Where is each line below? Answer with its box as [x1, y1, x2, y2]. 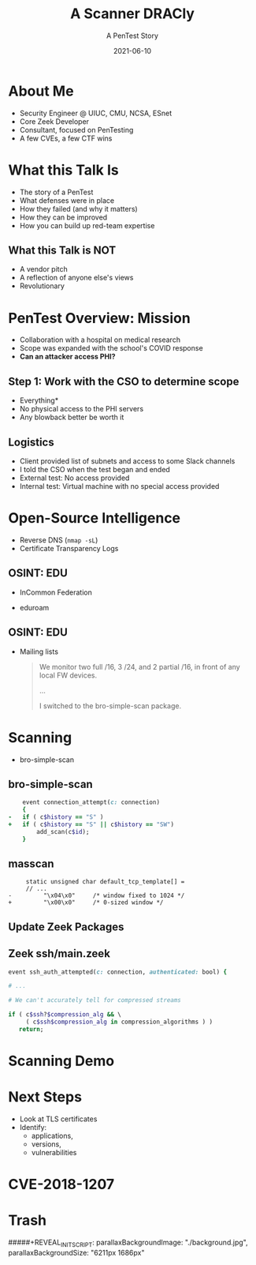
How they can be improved [19, 212, 108, 222]
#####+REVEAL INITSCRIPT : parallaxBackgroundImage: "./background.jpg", [8, 1237, 248, 1248]
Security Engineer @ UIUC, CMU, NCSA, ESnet [19, 108, 172, 118]
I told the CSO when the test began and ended [19, 465, 171, 474]
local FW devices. [39, 670, 98, 680]
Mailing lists [19, 647, 59, 656]
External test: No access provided [19, 473, 130, 482]
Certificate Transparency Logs [19, 543, 119, 553]
